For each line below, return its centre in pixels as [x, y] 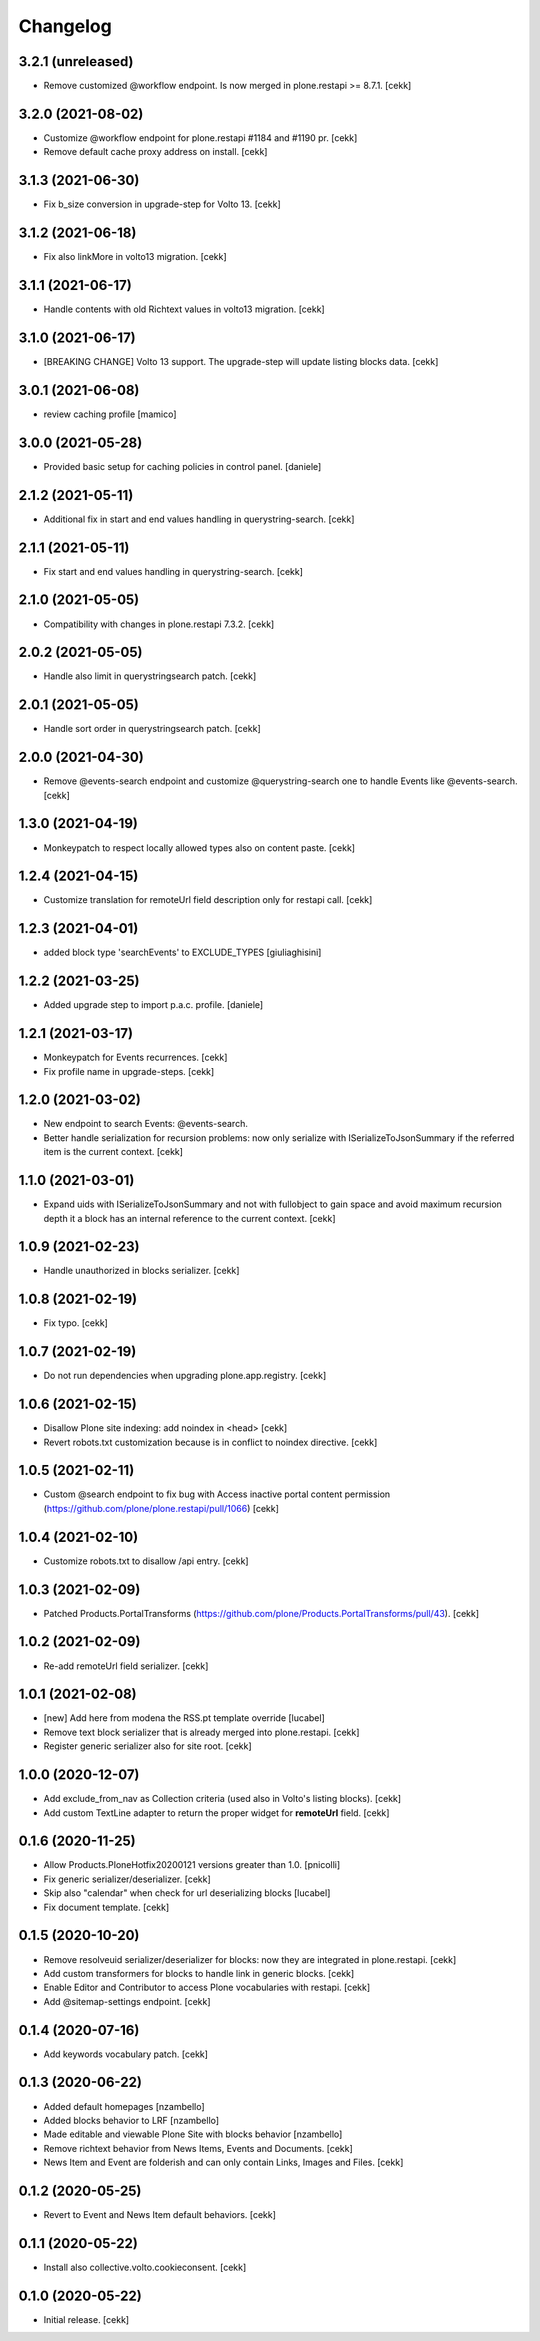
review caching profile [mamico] [110, 414]
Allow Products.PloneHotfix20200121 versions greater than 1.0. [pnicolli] [192, 1865]
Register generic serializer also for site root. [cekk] [147, 1746]
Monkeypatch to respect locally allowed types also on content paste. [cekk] [199, 847]
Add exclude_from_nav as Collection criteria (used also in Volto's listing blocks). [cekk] [222, 1799]
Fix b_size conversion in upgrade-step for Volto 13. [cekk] [162, 204]
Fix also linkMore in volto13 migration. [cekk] [135, 257]
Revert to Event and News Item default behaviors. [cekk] [160, 2214]
